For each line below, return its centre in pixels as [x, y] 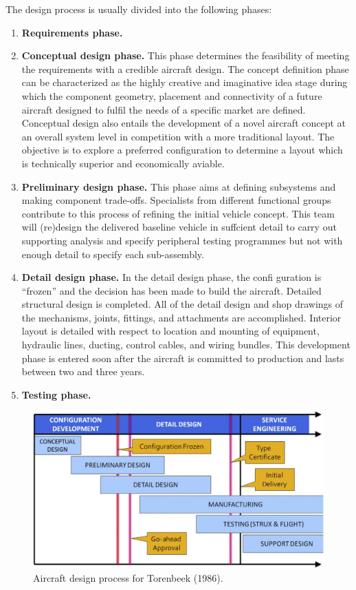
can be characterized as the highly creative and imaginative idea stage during [185, 82]
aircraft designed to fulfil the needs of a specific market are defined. [164, 109]
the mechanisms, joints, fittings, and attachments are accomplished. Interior [181, 317]
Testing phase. [56, 394]
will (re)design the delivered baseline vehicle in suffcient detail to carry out [179, 227]
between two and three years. [83, 371]
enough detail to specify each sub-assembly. [113, 254]
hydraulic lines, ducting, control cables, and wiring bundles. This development [186, 345]
